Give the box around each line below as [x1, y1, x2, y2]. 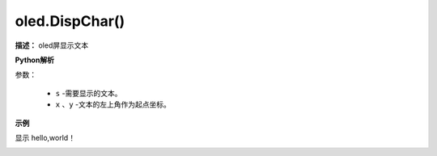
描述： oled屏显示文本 [15, 40, 89, 50]
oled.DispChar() [15, 12, 125, 30]
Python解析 [15, 55, 54, 65]
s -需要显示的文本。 [55, 88, 122, 98]
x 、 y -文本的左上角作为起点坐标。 [55, 99, 172, 109]
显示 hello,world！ [15, 133, 76, 142]
